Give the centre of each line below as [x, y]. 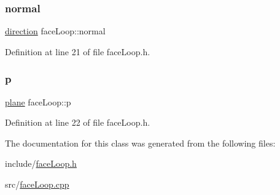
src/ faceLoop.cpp [37, 184]
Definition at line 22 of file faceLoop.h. [78, 122]
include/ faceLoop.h [41, 163]
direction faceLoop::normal [55, 31]
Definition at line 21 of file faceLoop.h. [78, 51]
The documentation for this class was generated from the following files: [140, 143]
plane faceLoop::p [38, 101]
